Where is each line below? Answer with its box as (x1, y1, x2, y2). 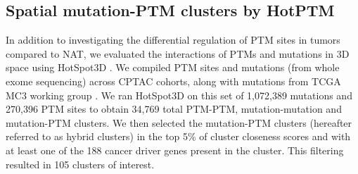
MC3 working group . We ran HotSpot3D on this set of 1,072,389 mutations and (6, 87, 352, 102)
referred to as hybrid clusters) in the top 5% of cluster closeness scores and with (6, 129, 351, 144)
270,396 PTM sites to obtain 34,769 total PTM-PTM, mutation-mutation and (6, 101, 342, 116)
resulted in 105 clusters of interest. (6, 156, 155, 171)
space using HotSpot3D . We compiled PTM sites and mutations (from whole (6, 60, 340, 75)
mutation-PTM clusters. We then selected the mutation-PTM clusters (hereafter (6, 115, 352, 130)
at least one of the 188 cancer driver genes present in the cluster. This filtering (6, 142, 344, 157)
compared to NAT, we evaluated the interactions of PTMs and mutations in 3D (6, 46, 350, 61)
